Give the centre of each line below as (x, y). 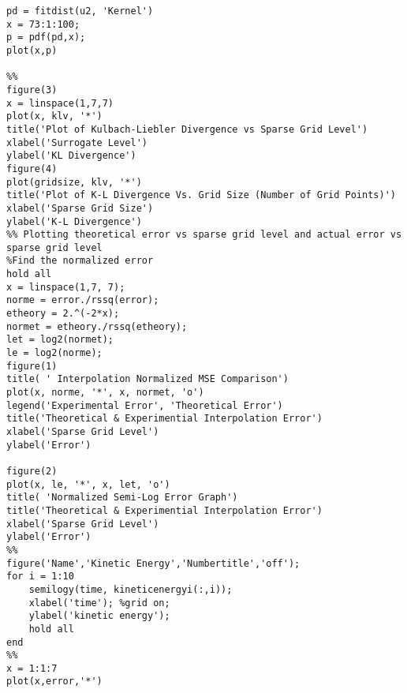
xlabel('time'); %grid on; (99, 603)
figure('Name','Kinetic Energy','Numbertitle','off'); (153, 563)
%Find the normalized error (80, 261)
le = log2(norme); (54, 353)
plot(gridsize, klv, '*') (74, 182)
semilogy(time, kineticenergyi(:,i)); (131, 589)
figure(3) (32, 90)
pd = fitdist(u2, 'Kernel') (80, 11)
